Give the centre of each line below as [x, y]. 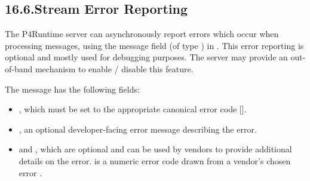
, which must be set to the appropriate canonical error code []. [133, 109]
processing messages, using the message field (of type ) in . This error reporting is [154, 45]
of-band [19, 68]
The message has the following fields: [72, 89]
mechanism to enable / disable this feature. [114, 68]
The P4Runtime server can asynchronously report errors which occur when [142, 34]
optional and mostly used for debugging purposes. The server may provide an [146, 57]
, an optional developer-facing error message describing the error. [138, 129]
